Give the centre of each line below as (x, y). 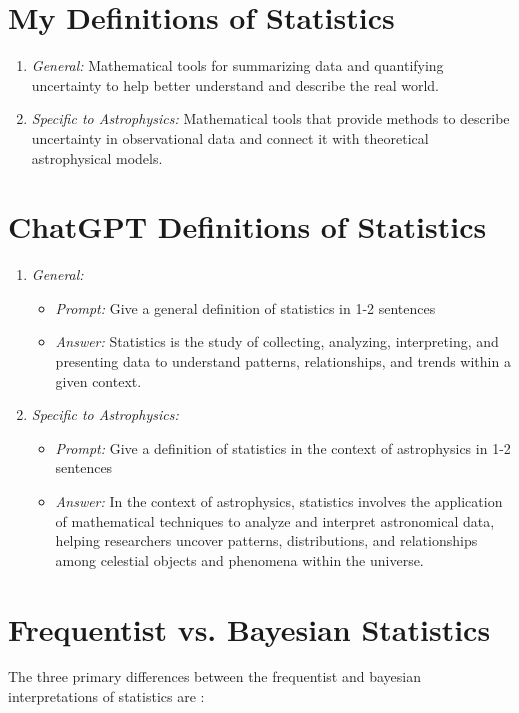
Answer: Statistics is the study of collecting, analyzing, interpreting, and (277, 341)
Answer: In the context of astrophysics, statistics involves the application (279, 500)
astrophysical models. (97, 157)
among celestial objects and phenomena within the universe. (239, 559)
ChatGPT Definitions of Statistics (247, 226)
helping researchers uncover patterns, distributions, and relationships (266, 540)
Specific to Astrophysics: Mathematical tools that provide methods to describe (270, 118)
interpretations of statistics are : (106, 696)
